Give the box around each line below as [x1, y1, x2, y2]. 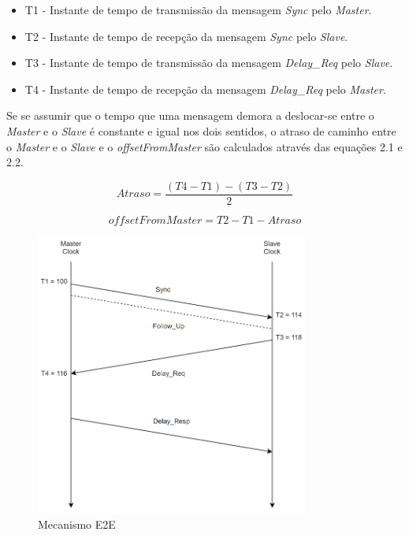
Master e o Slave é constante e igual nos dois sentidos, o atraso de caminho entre [6, 122, 396, 139]
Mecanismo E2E [38, 516, 116, 533]
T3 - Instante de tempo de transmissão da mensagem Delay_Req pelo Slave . [24, 54, 393, 71]
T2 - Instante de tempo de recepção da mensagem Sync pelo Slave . [24, 28, 348, 44]
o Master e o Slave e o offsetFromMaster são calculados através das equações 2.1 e [6, 138, 403, 154]
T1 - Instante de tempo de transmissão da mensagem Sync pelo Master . [24, 2, 372, 17]
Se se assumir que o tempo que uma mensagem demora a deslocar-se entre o [6, 107, 374, 124]
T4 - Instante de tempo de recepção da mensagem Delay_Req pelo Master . [24, 80, 386, 97]
